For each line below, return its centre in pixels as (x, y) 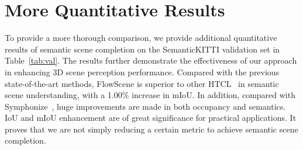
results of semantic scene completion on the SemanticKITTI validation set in (142, 49)
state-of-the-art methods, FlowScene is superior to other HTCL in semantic (142, 83)
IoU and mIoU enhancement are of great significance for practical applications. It (151, 118)
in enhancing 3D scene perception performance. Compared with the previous (142, 71)
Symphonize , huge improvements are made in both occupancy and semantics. (145, 106)
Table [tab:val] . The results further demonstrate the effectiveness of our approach (151, 60)
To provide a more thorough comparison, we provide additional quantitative (141, 38)
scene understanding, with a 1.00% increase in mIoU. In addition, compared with (150, 95)
